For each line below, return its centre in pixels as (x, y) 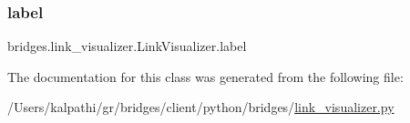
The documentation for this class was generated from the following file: (205, 76)
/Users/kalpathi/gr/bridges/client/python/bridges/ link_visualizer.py (201, 107)
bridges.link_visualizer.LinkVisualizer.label (127, 46)
